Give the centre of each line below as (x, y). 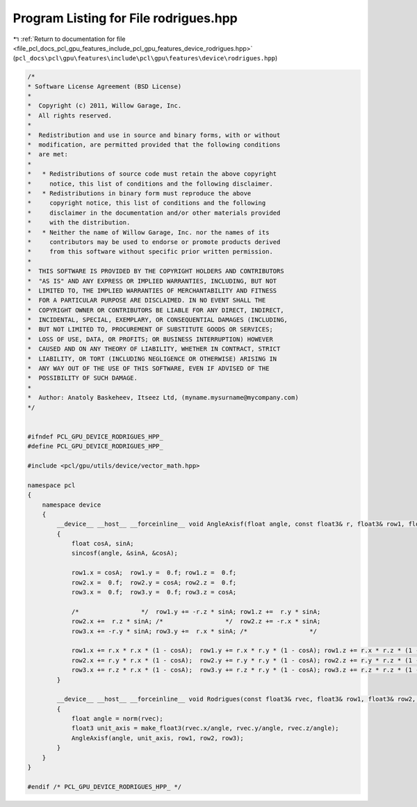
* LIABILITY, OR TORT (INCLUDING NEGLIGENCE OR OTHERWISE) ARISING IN (152, 359)
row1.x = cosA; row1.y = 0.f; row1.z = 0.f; (154, 573)
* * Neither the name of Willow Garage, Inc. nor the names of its (148, 232)
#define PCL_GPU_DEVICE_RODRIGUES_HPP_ (95, 446)
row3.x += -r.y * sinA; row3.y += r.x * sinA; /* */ (194, 631)
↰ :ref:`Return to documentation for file (69, 39)
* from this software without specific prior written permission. (150, 252)
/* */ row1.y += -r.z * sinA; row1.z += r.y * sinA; (196, 611)
